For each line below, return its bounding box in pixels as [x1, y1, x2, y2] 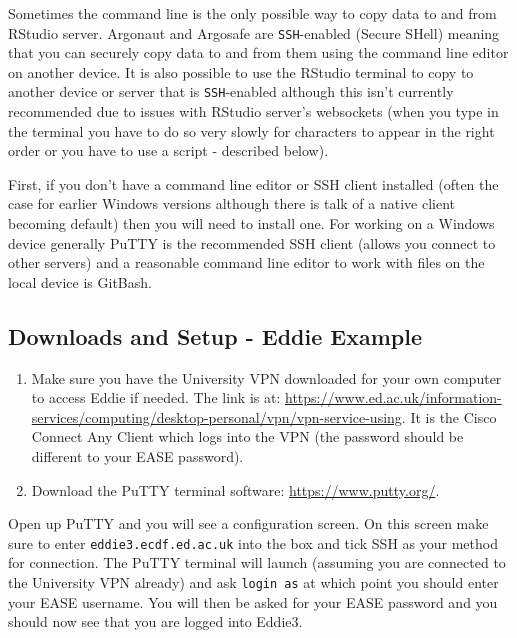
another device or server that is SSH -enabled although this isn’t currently [8, 81, 454, 102]
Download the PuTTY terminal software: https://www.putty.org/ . [31, 479, 440, 500]
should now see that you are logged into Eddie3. [8, 611, 303, 632]
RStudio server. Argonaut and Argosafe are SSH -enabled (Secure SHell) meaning [8, 22, 500, 43]
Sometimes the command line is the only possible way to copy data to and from [8, 3, 497, 23]
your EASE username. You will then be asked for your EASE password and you [8, 591, 498, 612]
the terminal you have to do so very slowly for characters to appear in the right [8, 120, 495, 141]
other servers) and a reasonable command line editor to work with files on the [8, 252, 485, 273]
